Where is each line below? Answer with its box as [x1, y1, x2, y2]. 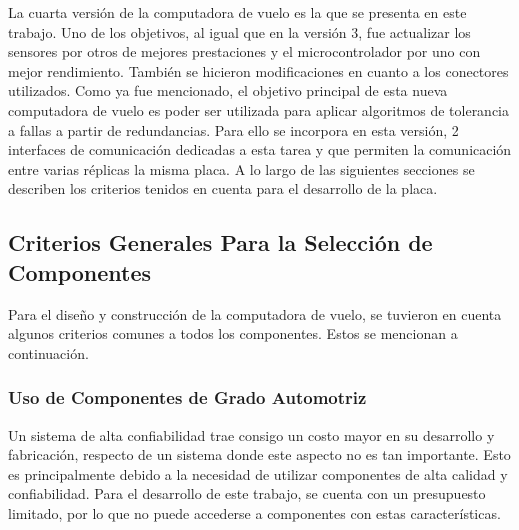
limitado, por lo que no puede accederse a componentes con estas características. [8, 502, 501, 523]
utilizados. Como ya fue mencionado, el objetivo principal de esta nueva [8, 80, 448, 101]
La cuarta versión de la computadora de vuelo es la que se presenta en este [8, 2, 467, 22]
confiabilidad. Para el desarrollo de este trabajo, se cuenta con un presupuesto [8, 483, 486, 504]
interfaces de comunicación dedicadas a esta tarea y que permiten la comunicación [8, 139, 512, 160]
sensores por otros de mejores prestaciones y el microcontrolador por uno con [8, 41, 481, 62]
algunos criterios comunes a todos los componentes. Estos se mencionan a [8, 323, 458, 344]
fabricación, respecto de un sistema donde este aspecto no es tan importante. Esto [8, 444, 511, 465]
